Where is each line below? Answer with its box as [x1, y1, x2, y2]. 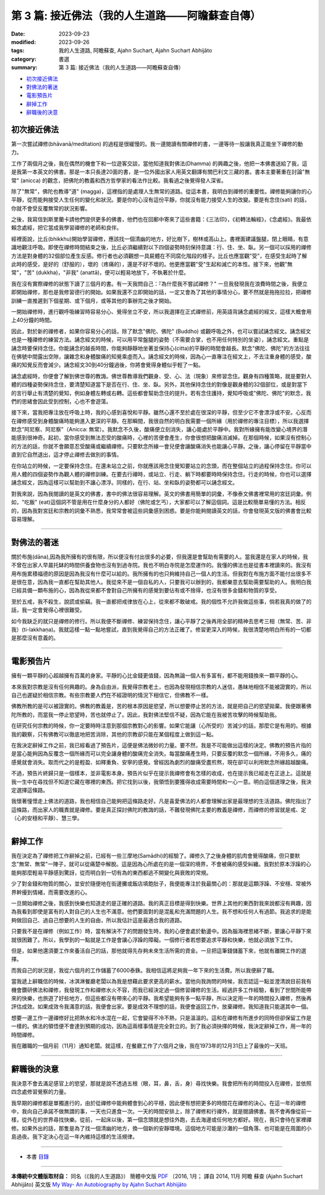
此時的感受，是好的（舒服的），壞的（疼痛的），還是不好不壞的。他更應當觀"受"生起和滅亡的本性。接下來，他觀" [11, 261, 288, 268]
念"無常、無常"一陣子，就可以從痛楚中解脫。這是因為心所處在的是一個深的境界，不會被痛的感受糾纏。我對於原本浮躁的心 [11, 860, 312, 868]
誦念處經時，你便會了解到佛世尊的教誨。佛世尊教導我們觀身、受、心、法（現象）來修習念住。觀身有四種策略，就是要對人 [11, 372, 312, 379]
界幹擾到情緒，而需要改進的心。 [11, 889, 90, 896]
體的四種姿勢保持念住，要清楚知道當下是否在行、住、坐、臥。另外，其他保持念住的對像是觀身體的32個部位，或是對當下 [11, 381, 308, 388]
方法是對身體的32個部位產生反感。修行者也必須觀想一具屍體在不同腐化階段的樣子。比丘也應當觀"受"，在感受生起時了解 [11, 252, 308, 259]
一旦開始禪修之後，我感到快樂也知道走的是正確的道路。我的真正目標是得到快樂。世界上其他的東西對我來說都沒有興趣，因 [11, 899, 312, 907]
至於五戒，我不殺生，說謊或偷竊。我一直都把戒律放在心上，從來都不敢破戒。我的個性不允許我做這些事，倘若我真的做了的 [11, 598, 312, 605]
